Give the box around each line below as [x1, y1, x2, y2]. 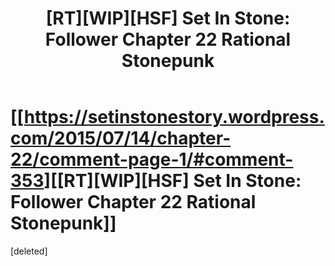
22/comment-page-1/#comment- [10, 148, 294, 171]
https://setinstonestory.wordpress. [23, 106, 325, 129]
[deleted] [10, 245, 48, 257]
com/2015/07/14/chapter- [10, 127, 232, 150]
